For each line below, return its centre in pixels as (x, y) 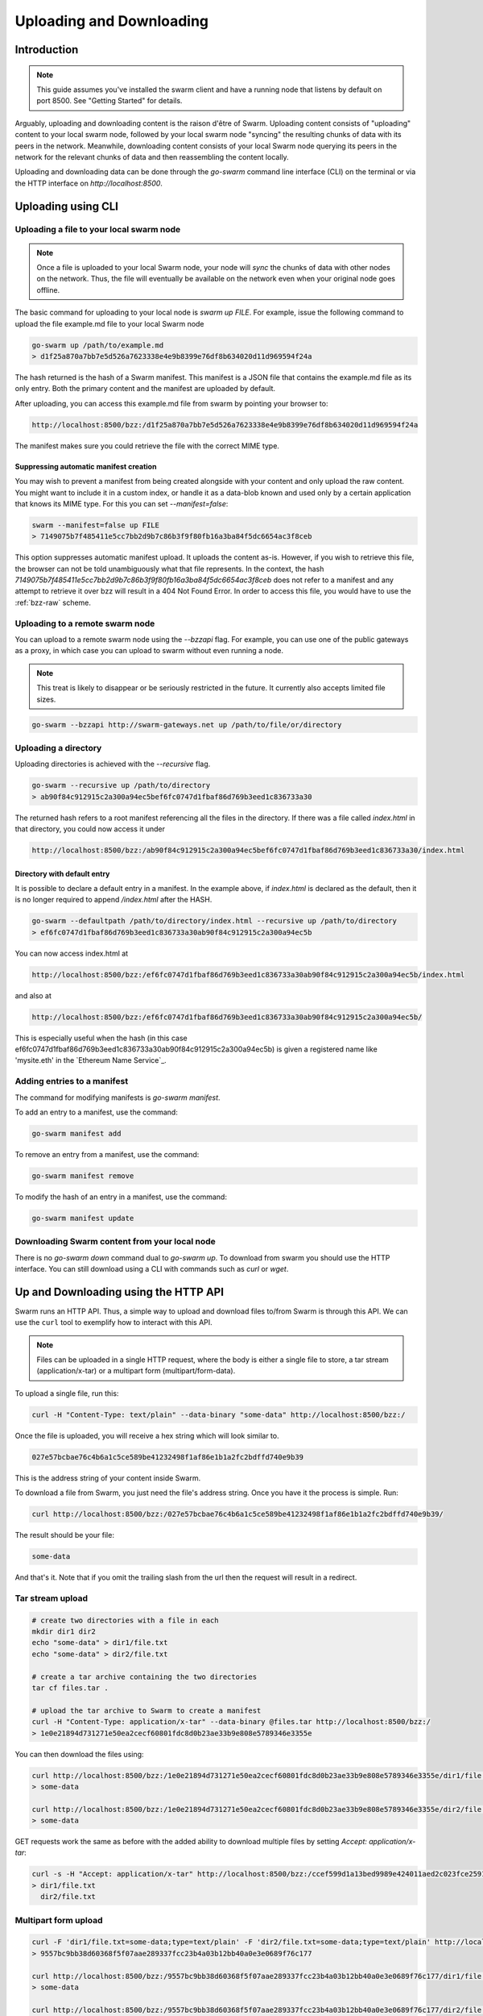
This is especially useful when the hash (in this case (101, 1038)
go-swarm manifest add (76, 1133)
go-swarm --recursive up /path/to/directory (121, 785)
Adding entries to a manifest (72, 1081)
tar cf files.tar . (70, 1688)
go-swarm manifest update (83, 1218)
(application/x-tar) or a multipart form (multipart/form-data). (136, 1371)
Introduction (47, 50)
